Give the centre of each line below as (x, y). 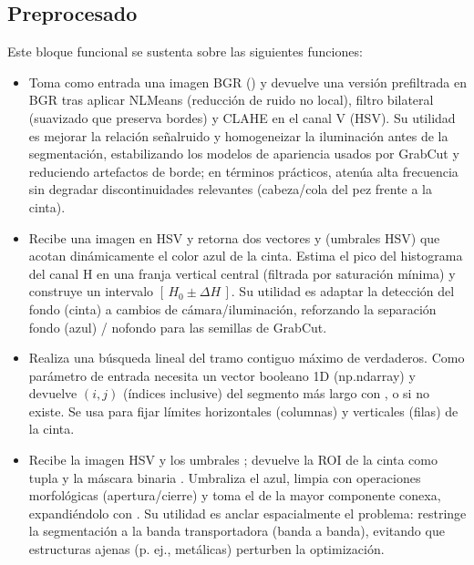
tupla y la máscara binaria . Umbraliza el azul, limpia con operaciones (225, 477)
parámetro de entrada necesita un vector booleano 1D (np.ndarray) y (222, 375)
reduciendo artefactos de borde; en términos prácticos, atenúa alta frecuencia (243, 171)
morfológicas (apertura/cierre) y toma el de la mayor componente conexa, (235, 495)
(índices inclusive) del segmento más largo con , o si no (276, 393)
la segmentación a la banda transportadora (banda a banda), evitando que (237, 531)
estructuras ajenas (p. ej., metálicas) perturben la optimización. (206, 549)
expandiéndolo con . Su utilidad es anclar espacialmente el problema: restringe (247, 513)
